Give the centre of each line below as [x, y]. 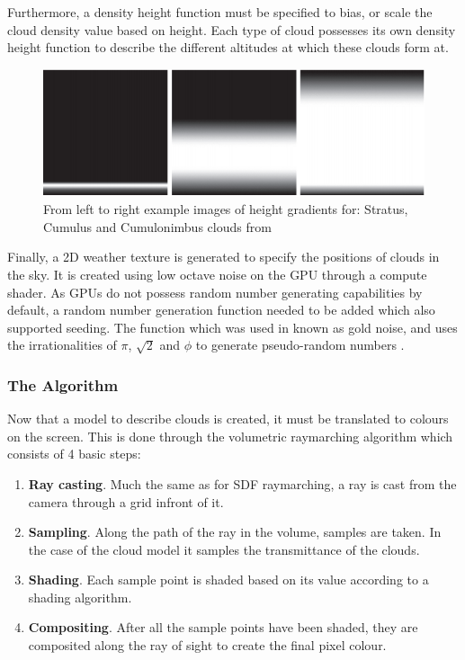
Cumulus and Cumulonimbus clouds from [157, 226]
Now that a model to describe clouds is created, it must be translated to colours [228, 419]
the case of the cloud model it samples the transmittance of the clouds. [224, 549]
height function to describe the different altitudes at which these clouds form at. [228, 47]
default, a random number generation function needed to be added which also [221, 310]
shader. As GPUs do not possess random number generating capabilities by [215, 292]
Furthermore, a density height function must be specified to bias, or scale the [220, 12]
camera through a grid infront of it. [126, 501]
